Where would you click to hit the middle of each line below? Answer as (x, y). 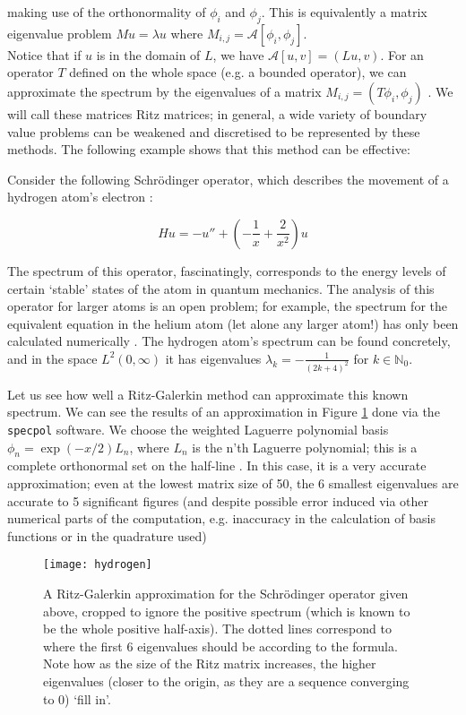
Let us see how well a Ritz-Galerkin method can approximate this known (208, 394)
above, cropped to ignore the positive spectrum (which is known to (227, 611)
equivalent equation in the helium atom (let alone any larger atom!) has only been (233, 323)
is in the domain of (148, 54)
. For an (402, 54)
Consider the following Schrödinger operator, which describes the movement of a (228, 179)
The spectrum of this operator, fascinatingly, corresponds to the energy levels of (227, 270)
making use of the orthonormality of (107, 12)
